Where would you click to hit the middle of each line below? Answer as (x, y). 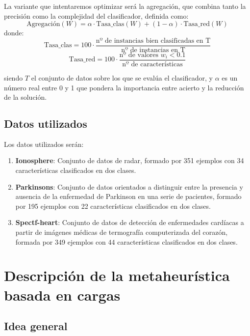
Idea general (36, 326)
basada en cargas (62, 294)
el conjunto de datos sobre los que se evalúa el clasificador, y (122, 77)
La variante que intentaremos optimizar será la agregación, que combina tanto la (125, 6)
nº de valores (139, 55)
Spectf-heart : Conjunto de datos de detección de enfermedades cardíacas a (130, 222)
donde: (14, 33)
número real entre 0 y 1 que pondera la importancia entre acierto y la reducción (124, 87)
